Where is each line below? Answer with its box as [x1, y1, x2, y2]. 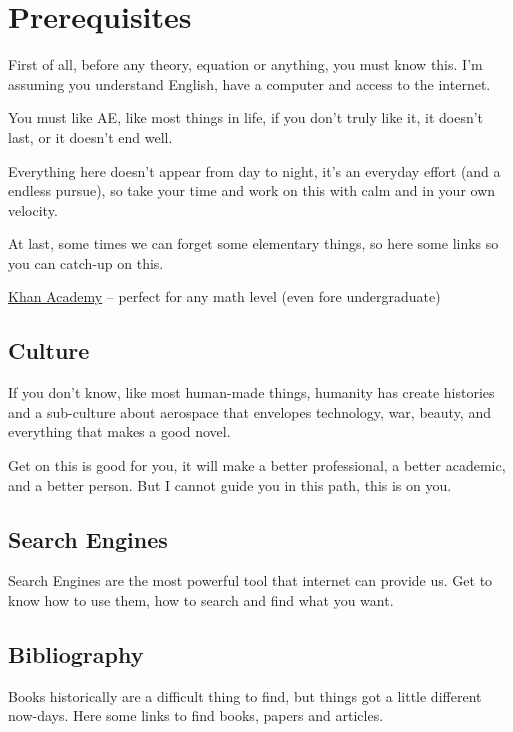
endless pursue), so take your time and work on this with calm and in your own [8, 180, 496, 201]
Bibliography [8, 639, 144, 670]
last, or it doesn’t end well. [8, 126, 173, 147]
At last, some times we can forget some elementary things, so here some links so [8, 233, 499, 254]
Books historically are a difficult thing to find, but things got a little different [8, 685, 482, 706]
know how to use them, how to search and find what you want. [8, 590, 394, 611]
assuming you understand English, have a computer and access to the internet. [8, 73, 491, 94]
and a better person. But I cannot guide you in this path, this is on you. [8, 474, 452, 495]
